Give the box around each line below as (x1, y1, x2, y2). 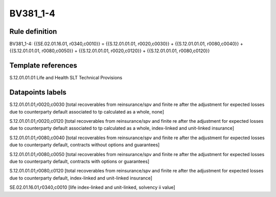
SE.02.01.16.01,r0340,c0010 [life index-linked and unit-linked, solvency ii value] (9, 184, 176, 190)
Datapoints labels (9, 88, 66, 97)
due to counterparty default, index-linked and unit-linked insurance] (9, 174, 153, 181)
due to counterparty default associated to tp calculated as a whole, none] (9, 108, 165, 115)
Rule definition (9, 27, 57, 36)
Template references (9, 61, 78, 70)
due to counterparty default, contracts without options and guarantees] (9, 142, 160, 148)
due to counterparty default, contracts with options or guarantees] (9, 159, 150, 164)
